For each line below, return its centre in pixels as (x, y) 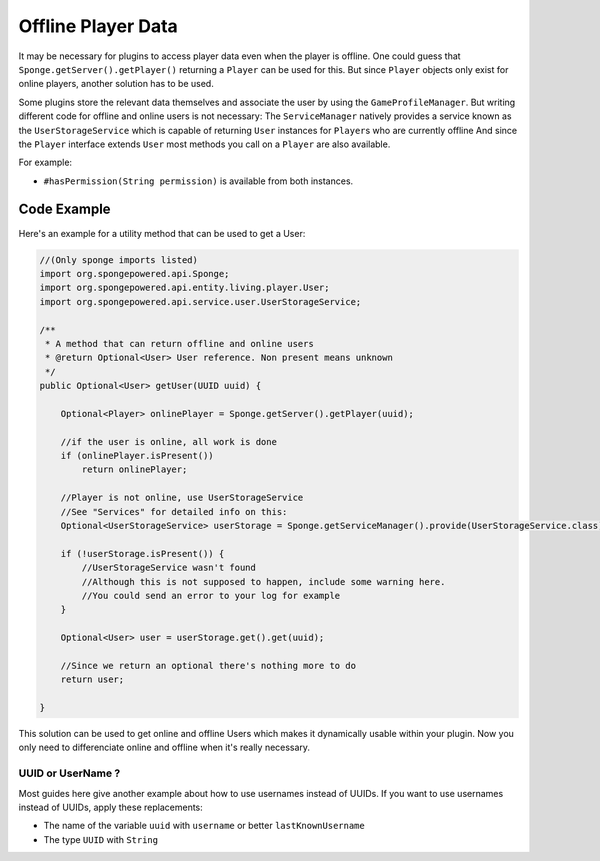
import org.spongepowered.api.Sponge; (134, 273)
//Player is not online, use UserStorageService (182, 498)
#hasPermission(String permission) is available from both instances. (198, 181)
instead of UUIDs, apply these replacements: (111, 807)
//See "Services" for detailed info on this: (174, 511)
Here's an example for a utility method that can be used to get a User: (162, 233)
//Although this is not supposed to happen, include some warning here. (263, 581)
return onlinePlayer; (134, 469)
